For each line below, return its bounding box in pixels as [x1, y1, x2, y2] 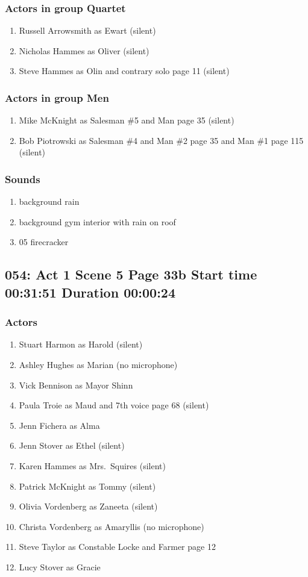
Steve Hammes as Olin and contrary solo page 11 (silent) [19, 64, 230, 77]
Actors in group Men [5, 90, 109, 105]
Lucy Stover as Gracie [19, 560, 101, 573]
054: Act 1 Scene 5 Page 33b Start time [5, 265, 257, 284]
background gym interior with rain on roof [19, 215, 176, 228]
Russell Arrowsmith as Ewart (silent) [19, 24, 156, 37]
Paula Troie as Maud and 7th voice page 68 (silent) [19, 399, 209, 411]
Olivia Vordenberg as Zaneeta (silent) [19, 500, 158, 513]
